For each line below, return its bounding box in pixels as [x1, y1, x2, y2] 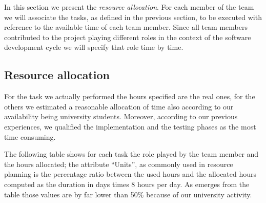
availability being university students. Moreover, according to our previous [4, 111, 238, 122]
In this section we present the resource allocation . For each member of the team [4, 2, 254, 12]
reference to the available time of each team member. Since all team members [4, 22, 248, 32]
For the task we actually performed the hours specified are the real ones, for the [4, 91, 255, 102]
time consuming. [4, 131, 56, 142]
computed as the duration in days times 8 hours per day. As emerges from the [4, 178, 250, 189]
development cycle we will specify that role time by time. [4, 42, 183, 52]
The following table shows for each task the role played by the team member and [4, 149, 259, 159]
